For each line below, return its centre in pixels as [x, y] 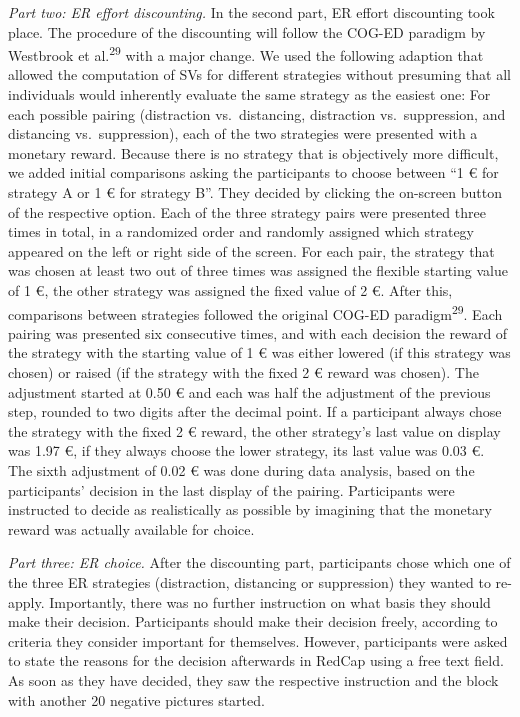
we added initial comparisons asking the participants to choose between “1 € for [253, 172]
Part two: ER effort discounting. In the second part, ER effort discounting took [251, 12]
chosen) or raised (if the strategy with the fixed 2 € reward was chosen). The [243, 372]
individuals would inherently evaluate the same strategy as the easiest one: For [249, 94]
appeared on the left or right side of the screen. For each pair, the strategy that [251, 250]
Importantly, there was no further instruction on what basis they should [270, 601]
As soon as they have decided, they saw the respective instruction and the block [253, 679]
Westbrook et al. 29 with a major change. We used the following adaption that [246, 53]
